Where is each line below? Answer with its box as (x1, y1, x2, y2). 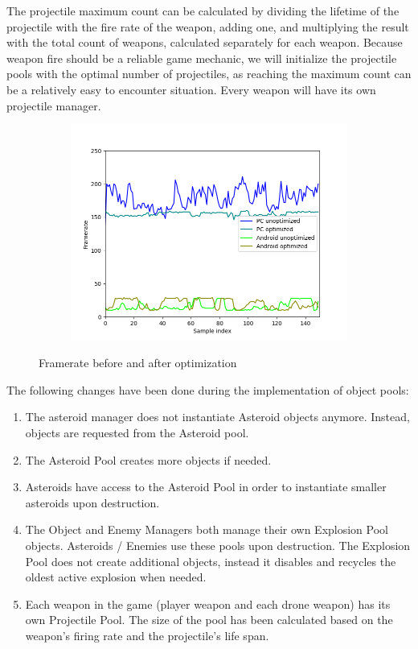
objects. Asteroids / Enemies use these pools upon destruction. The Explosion (25, 537, 411, 553)
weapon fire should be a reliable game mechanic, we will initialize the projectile (6, 49, 397, 66)
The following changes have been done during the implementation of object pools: (6, 381, 409, 398)
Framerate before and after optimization (39, 354, 237, 371)
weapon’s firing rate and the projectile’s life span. (25, 626, 269, 643)
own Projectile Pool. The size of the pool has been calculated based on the (25, 611, 393, 628)
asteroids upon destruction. (25, 494, 160, 511)
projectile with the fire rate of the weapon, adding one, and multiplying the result (6, 18, 409, 35)
